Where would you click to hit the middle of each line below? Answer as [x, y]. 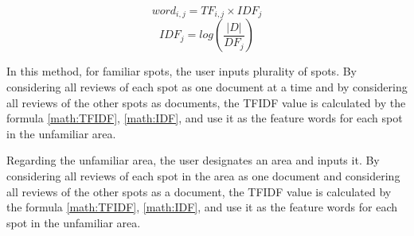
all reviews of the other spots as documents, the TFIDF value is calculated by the [206, 102]
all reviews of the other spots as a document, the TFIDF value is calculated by [199, 191]
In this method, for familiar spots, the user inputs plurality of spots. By [182, 71]
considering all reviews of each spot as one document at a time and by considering [207, 87]
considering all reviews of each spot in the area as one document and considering [203, 176]
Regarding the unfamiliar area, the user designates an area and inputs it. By [193, 160]
